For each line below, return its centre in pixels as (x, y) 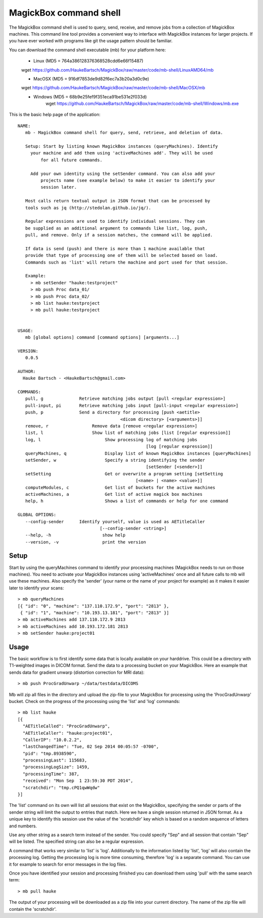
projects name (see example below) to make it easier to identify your (128, 180)
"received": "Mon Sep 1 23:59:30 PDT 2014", (78, 781)
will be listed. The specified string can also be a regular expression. (77, 841)
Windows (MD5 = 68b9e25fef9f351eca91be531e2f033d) (90, 97)
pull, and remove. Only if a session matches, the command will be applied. (119, 235)
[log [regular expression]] (179, 447)
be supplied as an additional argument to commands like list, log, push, (116, 228)
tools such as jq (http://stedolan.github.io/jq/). (88, 208)
